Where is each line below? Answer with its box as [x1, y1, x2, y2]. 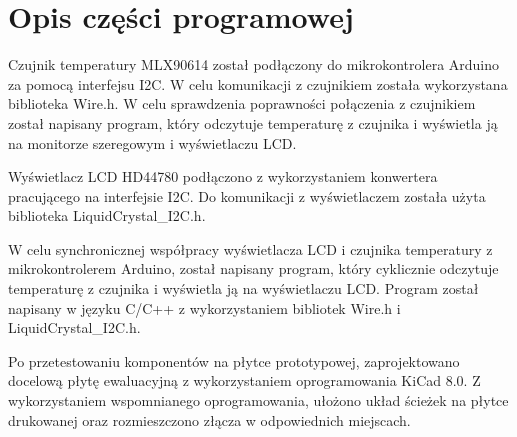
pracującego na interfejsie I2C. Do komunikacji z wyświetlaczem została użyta [8, 185, 486, 206]
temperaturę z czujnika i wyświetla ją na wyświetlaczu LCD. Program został [8, 278, 479, 299]
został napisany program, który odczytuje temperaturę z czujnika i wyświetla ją [8, 112, 498, 133]
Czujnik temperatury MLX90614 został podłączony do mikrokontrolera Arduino [8, 54, 500, 75]
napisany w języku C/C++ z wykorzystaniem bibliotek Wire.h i [8, 297, 401, 318]
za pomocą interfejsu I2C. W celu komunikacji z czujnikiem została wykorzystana [8, 73, 508, 94]
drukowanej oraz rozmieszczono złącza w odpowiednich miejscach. [8, 409, 411, 430]
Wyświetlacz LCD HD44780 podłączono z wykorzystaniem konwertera [8, 166, 438, 187]
